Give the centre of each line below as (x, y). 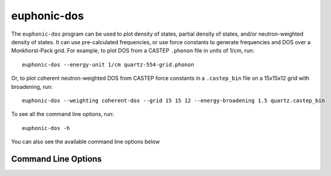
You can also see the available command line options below (86, 142)
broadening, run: (32, 86)
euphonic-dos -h (46, 128)
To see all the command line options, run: (63, 114)
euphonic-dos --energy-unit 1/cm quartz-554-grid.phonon (108, 64)
